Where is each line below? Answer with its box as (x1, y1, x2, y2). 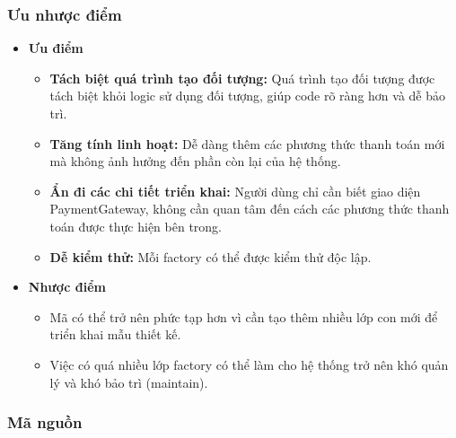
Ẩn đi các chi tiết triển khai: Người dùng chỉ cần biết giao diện (49, 181, 421, 200)
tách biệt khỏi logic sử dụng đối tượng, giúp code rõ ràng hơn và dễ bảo (49, 86, 446, 105)
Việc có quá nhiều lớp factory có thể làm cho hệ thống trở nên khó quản (49, 355, 449, 373)
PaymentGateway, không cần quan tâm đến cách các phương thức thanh (49, 199, 450, 218)
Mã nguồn (7, 411, 83, 434)
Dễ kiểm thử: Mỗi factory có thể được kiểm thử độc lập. (49, 247, 372, 266)
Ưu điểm (28, 39, 83, 57)
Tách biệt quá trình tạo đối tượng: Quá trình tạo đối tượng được (49, 68, 435, 87)
